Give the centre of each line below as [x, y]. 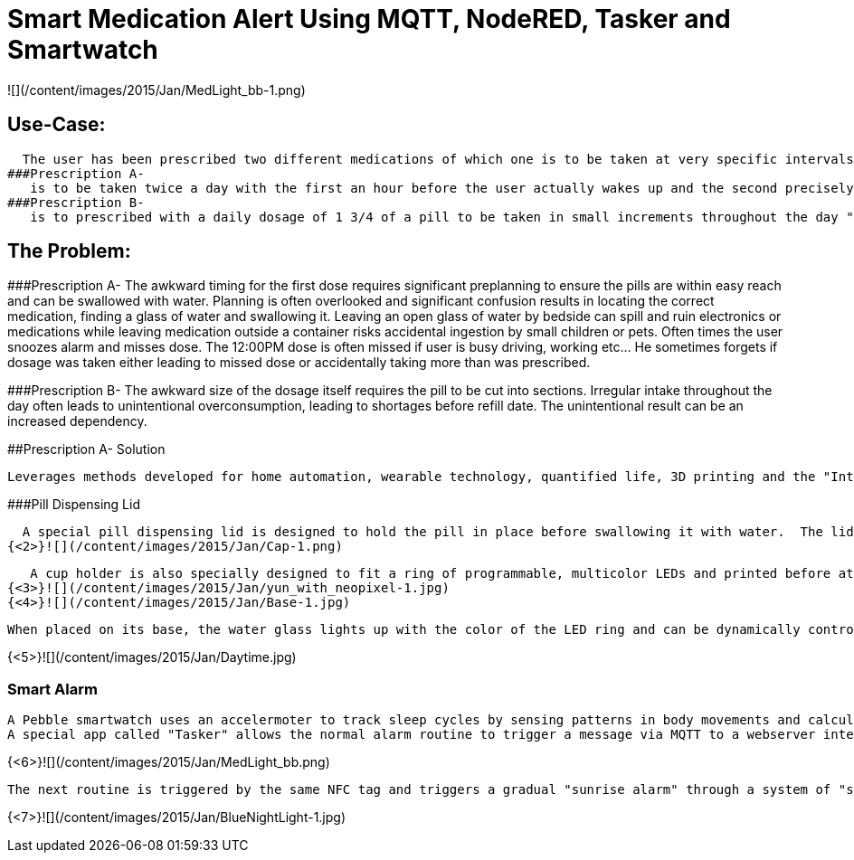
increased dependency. [77, 421]
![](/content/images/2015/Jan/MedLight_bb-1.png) [157, 90]
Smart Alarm [52, 689]
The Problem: [69, 251]
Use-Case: [57, 125]
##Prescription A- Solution [86, 449]
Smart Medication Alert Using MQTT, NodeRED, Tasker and [369, 19]
